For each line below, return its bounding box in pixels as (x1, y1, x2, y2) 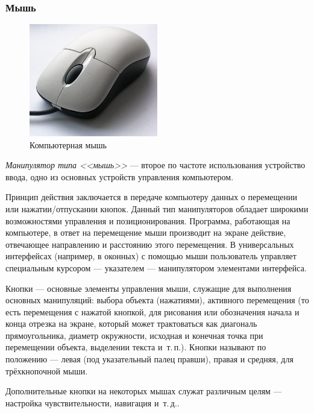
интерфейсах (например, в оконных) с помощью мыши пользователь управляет (5, 250, 297, 262)
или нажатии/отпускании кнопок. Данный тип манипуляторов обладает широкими (5, 202, 309, 215)
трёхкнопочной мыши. (5, 364, 88, 377)
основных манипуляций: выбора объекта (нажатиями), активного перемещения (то (5, 294, 309, 306)
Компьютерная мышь (30, 138, 107, 151)
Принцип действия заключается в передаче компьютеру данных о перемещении (5, 191, 297, 203)
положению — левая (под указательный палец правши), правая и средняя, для (5, 353, 294, 365)
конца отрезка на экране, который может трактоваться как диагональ (5, 317, 257, 330)
